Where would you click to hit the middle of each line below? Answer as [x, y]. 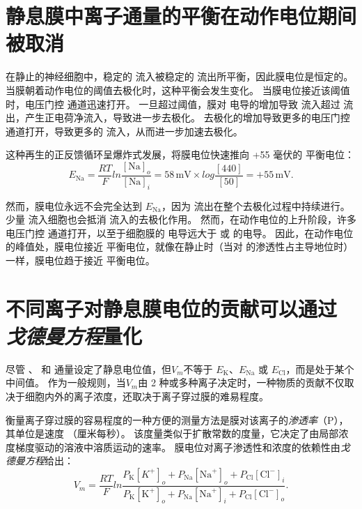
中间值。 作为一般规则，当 [66, 382]
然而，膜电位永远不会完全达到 [74, 205]
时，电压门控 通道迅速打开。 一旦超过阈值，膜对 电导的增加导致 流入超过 [173, 104]
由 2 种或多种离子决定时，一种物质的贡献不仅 [241, 382]
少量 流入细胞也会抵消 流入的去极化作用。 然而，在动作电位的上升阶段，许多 [181, 219]
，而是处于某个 [320, 369]
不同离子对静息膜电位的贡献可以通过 [172, 308]
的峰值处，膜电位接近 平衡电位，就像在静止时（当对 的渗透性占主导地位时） [180, 246]
